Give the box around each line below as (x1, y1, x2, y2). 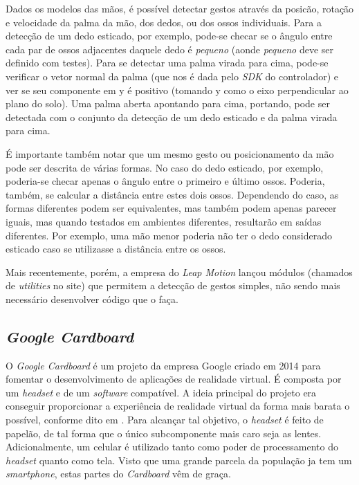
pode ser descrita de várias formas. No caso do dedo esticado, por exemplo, (6, 160, 324, 174)
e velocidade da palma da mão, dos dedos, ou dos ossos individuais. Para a (6, 15, 322, 29)
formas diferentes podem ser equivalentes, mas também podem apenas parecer (6, 201, 337, 215)
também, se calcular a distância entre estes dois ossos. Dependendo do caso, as (6, 187, 339, 201)
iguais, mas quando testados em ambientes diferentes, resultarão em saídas (6, 214, 322, 228)
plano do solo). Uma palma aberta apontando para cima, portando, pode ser (6, 96, 330, 111)
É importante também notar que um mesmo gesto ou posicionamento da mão (6, 146, 334, 161)
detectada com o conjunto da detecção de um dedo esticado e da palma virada (6, 109, 338, 124)
